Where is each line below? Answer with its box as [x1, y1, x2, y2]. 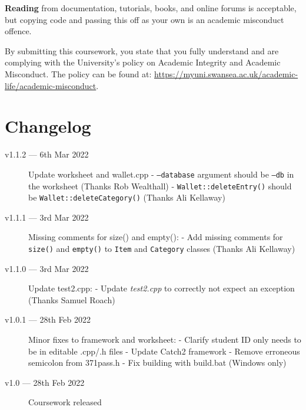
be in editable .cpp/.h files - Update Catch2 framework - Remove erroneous [28, 345, 300, 357]
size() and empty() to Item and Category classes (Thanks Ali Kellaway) [28, 242, 295, 255]
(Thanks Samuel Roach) [28, 293, 115, 306]
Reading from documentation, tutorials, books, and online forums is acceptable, [5, 2, 297, 14]
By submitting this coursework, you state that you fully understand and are [5, 44, 279, 57]
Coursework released [28, 396, 102, 408]
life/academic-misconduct [5, 79, 97, 91]
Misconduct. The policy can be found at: [5, 67, 152, 80]
